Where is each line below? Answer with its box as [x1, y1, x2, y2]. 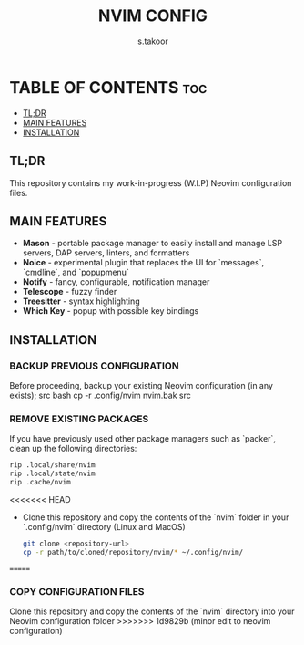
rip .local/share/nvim [9, 461, 96, 470]
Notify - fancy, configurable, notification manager [22, 276, 210, 287]
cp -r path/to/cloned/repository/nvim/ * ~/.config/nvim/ [22, 547, 244, 557]
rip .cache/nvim [9, 478, 71, 487]
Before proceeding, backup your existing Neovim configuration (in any [9, 380, 273, 390]
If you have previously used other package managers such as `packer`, [9, 433, 276, 444]
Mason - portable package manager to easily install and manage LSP [22, 238, 283, 249]
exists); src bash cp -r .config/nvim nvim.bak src [9, 390, 191, 401]
